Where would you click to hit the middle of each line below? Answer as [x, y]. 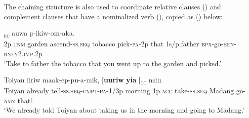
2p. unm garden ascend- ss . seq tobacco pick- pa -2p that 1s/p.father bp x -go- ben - [120, 44]
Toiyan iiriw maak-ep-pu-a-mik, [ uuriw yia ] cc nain [83, 80]
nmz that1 [19, 100]
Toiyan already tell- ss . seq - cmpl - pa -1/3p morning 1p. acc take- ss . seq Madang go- [125, 91]
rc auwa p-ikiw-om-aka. [39, 33]
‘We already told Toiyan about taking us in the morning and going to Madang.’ [124, 110]
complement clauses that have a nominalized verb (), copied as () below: [113, 16]
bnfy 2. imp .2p [23, 53]
